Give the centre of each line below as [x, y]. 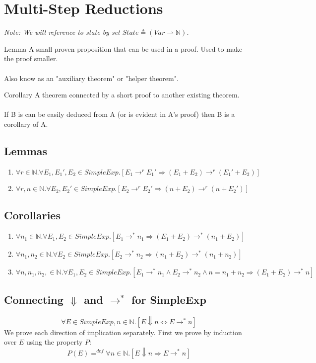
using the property [54, 342]
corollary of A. [26, 124]
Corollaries [32, 215]
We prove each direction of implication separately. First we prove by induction [123, 332]
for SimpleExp [169, 300]
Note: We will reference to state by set [62, 32]
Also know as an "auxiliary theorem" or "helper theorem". [91, 78]
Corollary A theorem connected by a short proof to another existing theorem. [122, 95]
